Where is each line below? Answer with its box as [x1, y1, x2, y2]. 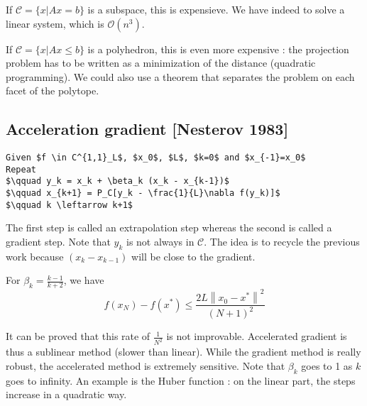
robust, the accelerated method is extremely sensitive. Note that [6, 358, 285, 373]
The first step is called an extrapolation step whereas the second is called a [6, 220, 332, 235]
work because [6, 248, 64, 263]
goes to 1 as [301, 358, 353, 373]
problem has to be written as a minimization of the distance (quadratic [6, 55, 316, 70]
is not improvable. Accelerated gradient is [166, 329, 347, 344]
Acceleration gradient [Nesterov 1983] [6, 118, 289, 140]
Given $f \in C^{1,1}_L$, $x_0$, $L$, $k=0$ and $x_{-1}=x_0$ [6, 153, 306, 163]
